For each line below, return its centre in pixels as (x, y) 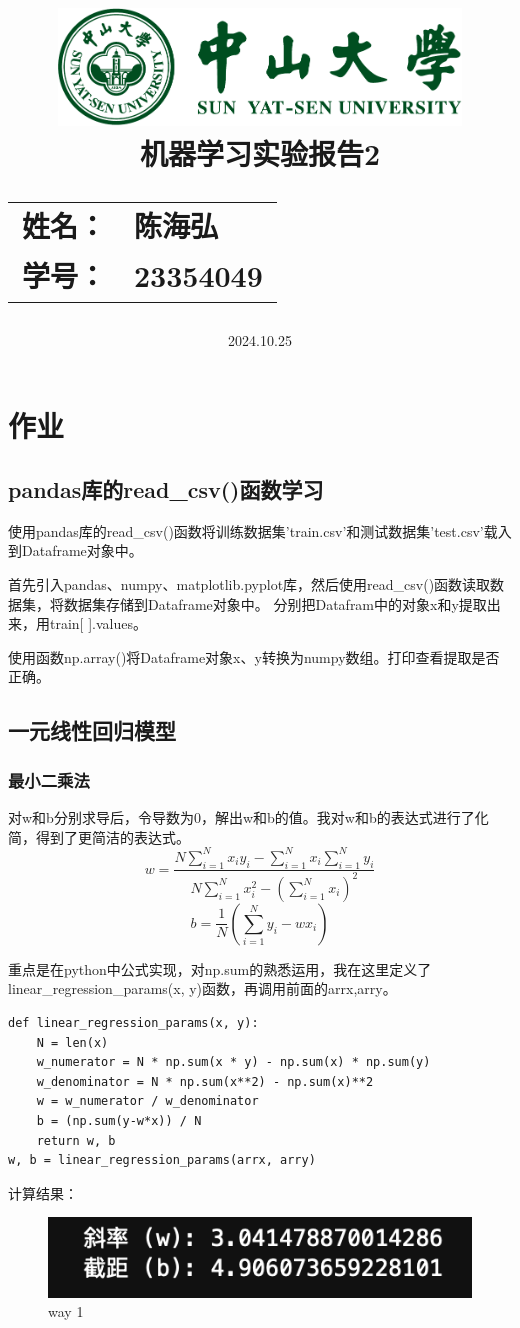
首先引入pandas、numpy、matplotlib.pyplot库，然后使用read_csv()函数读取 (249, 584)
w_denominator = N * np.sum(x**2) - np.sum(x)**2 (205, 1081)
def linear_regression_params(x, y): (133, 1023)
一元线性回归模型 (92, 730)
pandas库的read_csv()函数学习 (166, 489)
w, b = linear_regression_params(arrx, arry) (162, 1160)
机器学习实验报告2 (260, 153)
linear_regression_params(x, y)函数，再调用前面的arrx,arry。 (202, 988)
